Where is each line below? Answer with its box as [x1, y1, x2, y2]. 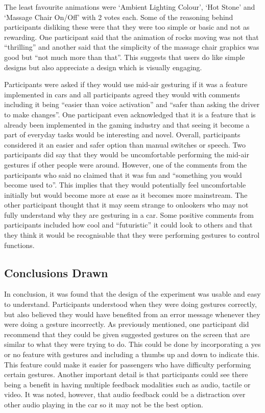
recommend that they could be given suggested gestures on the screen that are [4, 328, 250, 339]
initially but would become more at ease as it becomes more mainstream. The [4, 189, 248, 200]
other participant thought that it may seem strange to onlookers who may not [4, 199, 249, 210]
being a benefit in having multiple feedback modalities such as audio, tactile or [4, 379, 251, 389]
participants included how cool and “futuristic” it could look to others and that [4, 219, 253, 230]
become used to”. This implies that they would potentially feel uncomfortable [4, 179, 246, 190]
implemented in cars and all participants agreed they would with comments [4, 89, 240, 99]
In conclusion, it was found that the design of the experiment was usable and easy [4, 288, 261, 299]
